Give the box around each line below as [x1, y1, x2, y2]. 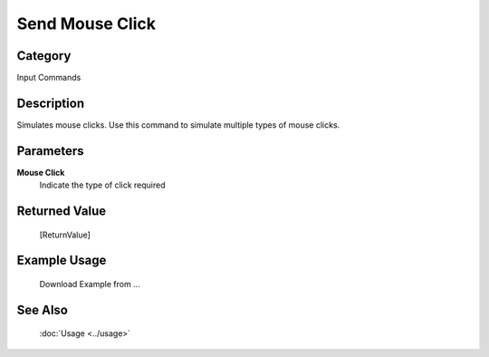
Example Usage [16, 253, 107, 268]
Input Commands [16, 72, 81, 83]
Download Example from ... [39, 279, 140, 290]
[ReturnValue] [39, 229, 91, 240]
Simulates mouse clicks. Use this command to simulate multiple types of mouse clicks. [16, 119, 340, 130]
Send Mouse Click [16, 14, 157, 34]
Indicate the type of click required [39, 179, 167, 190]
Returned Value [16, 204, 107, 219]
